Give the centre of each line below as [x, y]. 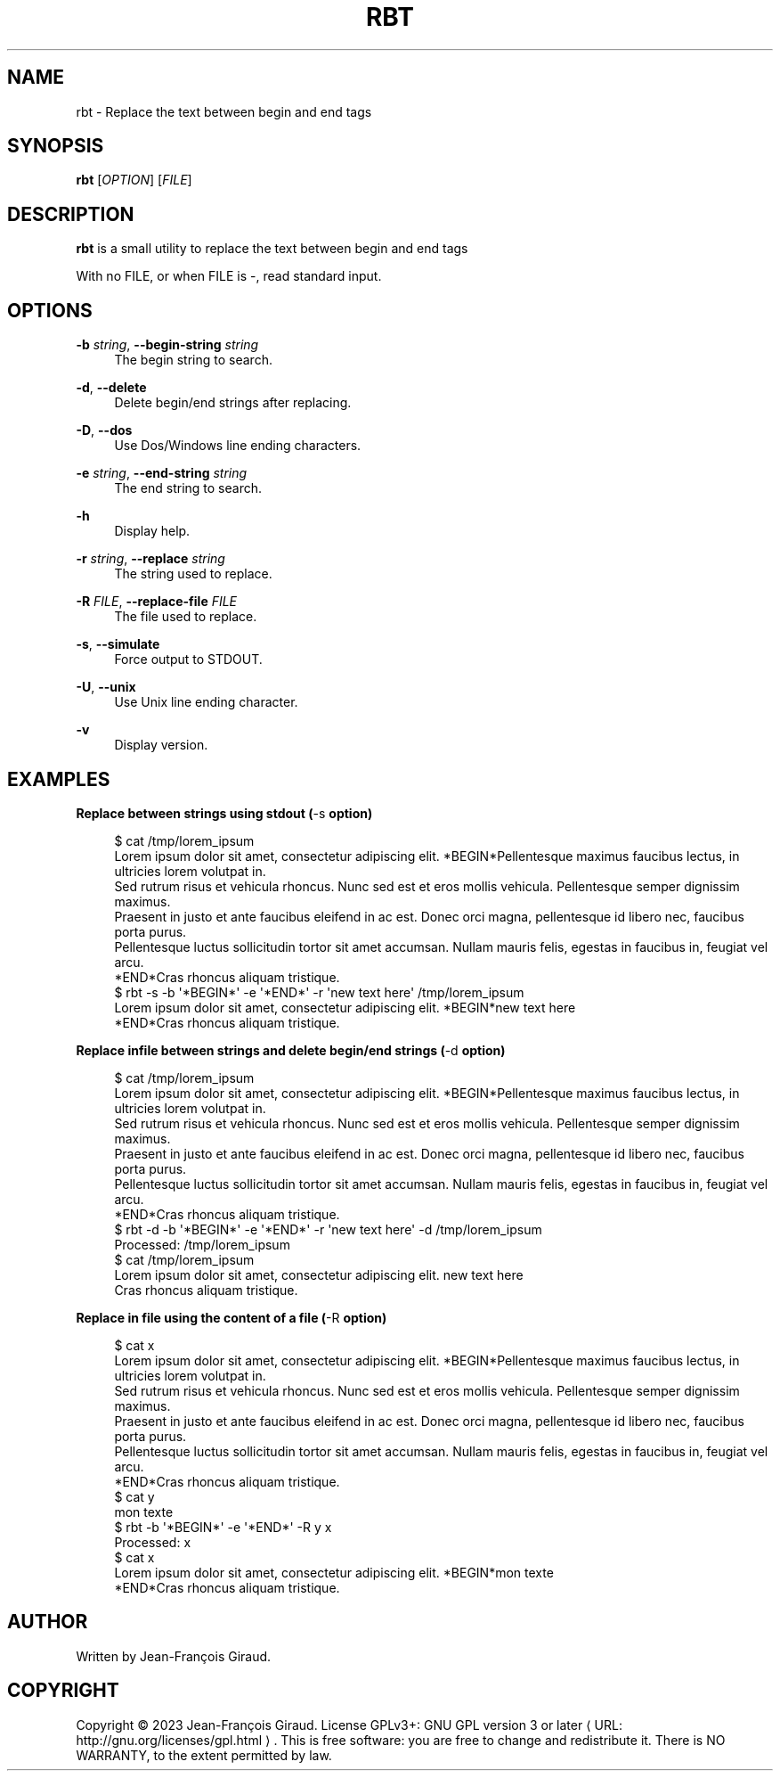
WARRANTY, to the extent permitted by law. [204, 1755]
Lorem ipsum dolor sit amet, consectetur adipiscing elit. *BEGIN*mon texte [334, 1572]
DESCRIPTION [71, 214]
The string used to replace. [193, 574]
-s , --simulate [118, 644]
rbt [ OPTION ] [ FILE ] [134, 180]
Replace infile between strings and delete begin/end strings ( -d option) [291, 1050]
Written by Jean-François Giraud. [174, 1656]
